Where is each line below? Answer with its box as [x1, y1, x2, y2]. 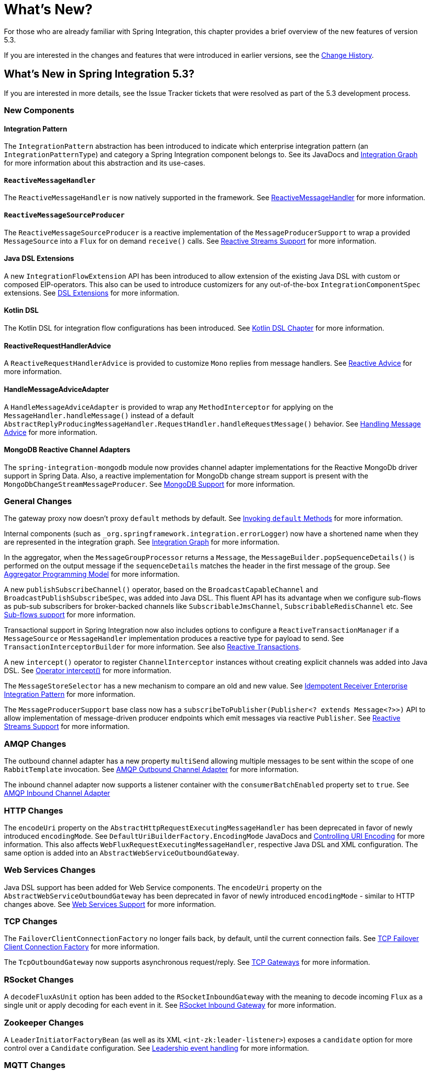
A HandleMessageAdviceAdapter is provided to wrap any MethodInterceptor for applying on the [4, 402, 334, 411]
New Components [4, 105, 75, 115]
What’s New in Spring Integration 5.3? [4, 68, 195, 81]
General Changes [4, 496, 72, 507]
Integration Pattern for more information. [4, 690, 135, 699]
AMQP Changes [4, 738, 66, 749]
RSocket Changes [4, 974, 74, 985]
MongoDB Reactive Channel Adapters [4, 445, 130, 454]
